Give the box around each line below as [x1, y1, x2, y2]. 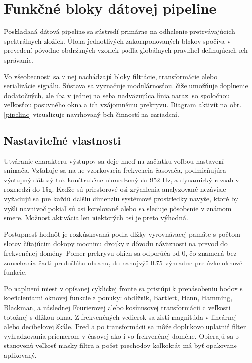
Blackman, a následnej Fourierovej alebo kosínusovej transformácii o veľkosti [4, 302, 231, 312]
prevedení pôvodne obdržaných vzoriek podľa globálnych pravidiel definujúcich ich [4, 45, 248, 55]
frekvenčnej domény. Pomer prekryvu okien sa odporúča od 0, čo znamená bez [4, 248, 236, 258]
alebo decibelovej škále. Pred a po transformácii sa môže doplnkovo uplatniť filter [4, 321, 246, 331]
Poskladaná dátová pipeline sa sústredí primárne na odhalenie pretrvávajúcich [4, 26, 235, 36]
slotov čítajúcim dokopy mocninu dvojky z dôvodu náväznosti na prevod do [4, 238, 228, 248]
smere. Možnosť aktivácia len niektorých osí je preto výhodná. [4, 213, 188, 223]
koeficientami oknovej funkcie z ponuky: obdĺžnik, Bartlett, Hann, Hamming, [4, 293, 233, 303]
